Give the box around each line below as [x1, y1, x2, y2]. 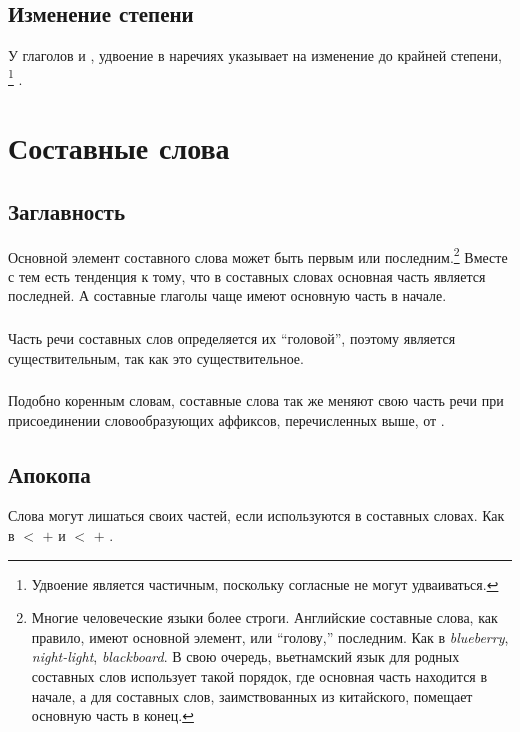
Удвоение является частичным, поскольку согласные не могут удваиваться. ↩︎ [31, 573, 499, 594]
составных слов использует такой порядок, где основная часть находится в [31, 666, 488, 687]
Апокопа [8, 458, 91, 489]
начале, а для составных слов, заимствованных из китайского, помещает [31, 685, 473, 706]
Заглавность [8, 195, 126, 226]
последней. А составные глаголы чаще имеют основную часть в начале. [8, 285, 447, 306]
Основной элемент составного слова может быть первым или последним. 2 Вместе [8, 243, 508, 267]
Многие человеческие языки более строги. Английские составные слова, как [31, 607, 498, 628]
